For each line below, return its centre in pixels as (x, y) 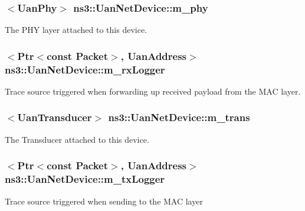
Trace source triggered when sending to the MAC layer (104, 201)
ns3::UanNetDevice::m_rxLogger (85, 69)
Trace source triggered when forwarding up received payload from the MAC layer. (153, 91)
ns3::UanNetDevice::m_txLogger (85, 179)
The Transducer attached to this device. (77, 139)
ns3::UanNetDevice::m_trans (179, 117)
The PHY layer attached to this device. (76, 30)
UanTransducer (55, 117)
